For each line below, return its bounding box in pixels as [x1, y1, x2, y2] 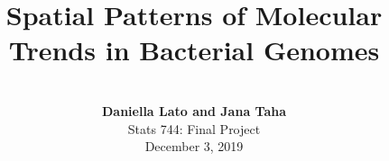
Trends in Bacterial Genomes [8, 31, 380, 68]
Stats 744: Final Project [127, 119, 261, 138]
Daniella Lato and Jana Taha [101, 101, 287, 120]
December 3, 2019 [144, 137, 244, 156]
